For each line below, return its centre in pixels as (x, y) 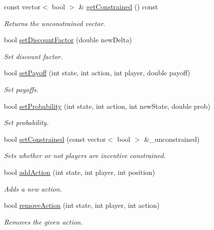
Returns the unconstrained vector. (55, 23)
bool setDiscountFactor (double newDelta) (68, 40)
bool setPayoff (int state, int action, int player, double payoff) (97, 73)
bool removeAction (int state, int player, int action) (82, 205)
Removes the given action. (43, 221)
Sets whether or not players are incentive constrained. (85, 155)
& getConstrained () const (118, 6)
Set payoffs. (21, 89)
